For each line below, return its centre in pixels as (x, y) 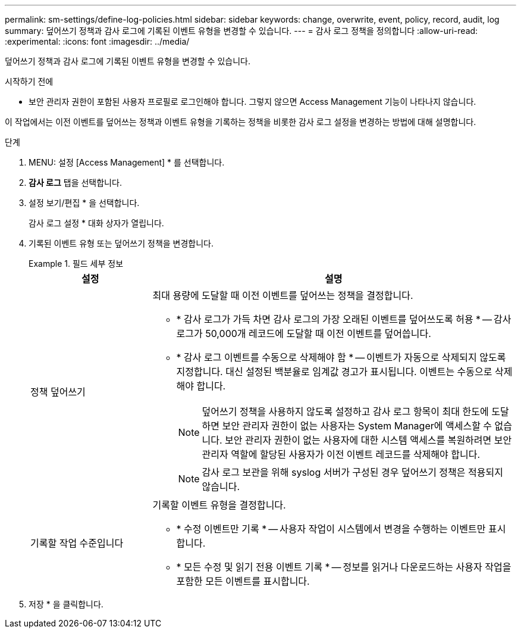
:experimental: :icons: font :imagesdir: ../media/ (97, 41)
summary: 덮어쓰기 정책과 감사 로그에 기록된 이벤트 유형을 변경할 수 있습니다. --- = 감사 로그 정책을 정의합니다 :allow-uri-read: (241, 31)
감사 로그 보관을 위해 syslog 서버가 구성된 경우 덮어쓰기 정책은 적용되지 (352, 472)
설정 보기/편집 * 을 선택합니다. (84, 203)
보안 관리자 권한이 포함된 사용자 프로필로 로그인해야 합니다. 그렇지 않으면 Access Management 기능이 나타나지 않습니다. (252, 102)
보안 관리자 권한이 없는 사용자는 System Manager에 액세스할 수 (357, 426)
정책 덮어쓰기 (58, 392)
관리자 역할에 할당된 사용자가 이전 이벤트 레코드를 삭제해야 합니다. (341, 454)
